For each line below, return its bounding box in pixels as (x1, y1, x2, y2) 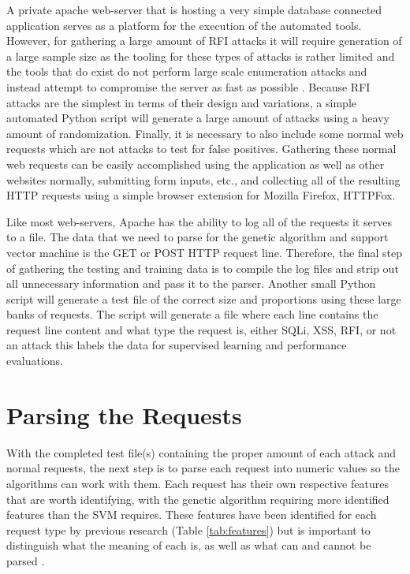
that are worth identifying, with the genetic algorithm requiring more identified (6, 490, 389, 507)
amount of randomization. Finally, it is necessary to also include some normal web (6, 125, 404, 141)
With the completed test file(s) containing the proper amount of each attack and (6, 444, 397, 460)
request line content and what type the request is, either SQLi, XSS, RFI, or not (6, 321, 397, 337)
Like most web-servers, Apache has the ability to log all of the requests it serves (6, 213, 392, 229)
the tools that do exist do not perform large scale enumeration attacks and (6, 63, 367, 80)
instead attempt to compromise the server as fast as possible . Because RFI (6, 78, 371, 95)
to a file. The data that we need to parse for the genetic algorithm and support (6, 229, 389, 245)
